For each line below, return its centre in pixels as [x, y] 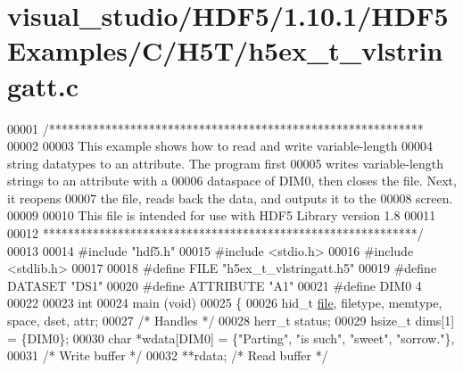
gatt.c [43, 85]
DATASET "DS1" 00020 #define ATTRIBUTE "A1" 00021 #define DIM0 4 [215, 285]
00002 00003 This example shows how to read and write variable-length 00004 [220, 146]
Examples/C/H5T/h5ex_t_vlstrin [225, 50]
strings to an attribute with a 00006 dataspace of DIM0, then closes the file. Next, [232, 181]
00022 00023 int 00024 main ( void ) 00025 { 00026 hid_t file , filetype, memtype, [225, 303]
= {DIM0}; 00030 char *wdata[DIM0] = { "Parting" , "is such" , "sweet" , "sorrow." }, [231, 338]
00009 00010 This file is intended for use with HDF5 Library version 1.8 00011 [222, 215]
